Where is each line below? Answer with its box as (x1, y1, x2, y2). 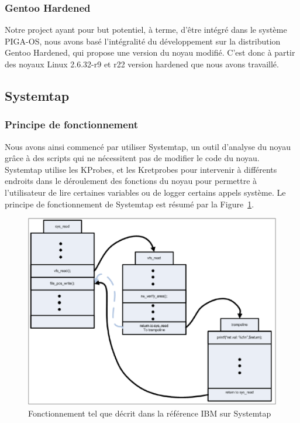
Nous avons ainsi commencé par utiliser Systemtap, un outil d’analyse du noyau (5, 140, 291, 152)
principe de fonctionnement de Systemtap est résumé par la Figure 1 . (5, 197, 254, 210)
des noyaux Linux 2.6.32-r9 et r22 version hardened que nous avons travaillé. (5, 58, 279, 70)
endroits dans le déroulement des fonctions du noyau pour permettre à (5, 175, 257, 187)
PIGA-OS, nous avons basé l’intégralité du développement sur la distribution (5, 35, 281, 47)
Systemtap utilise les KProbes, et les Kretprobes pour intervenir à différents (5, 163, 277, 175)
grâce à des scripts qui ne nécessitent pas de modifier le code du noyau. (5, 152, 260, 164)
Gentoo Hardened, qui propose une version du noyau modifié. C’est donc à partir (5, 46, 295, 59)
